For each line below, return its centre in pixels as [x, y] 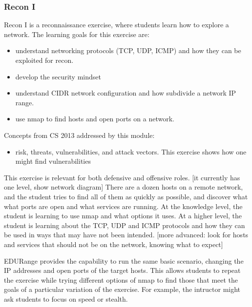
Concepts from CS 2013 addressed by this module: [79, 135]
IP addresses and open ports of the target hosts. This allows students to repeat [122, 270]
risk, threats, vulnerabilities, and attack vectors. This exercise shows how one [131, 151]
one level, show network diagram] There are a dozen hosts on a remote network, [124, 187]
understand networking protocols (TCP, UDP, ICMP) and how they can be [128, 50]
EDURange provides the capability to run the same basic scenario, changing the [124, 260]
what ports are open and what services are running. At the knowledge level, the [123, 206]
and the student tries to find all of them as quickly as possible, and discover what [126, 196]
